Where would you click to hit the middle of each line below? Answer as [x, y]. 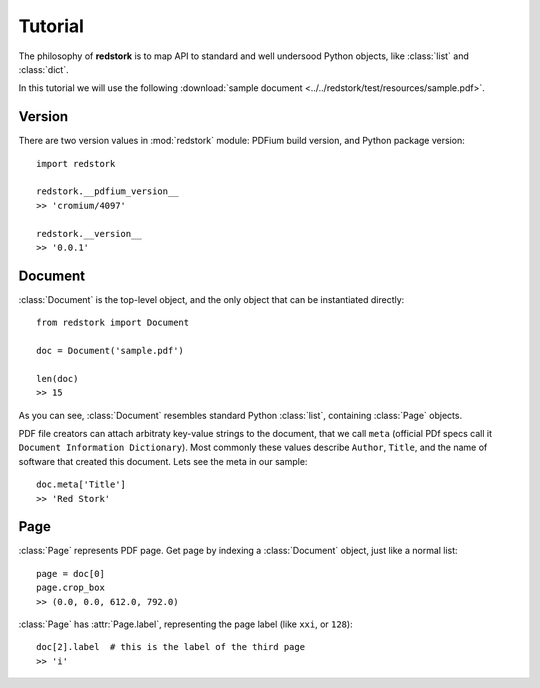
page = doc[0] [70, 573]
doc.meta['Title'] [81, 484]
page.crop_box [70, 588]
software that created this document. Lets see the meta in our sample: [163, 461]
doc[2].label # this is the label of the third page [170, 647]
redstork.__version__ [89, 233]
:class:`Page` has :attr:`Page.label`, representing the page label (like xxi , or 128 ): [186, 624]
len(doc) [57, 378]
